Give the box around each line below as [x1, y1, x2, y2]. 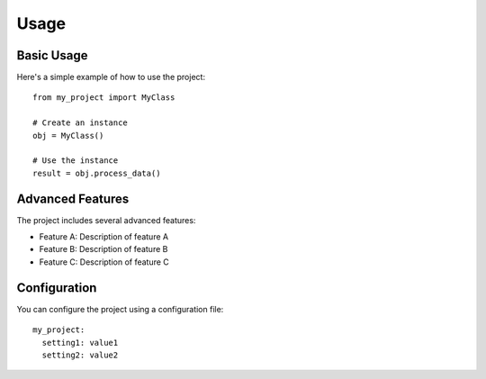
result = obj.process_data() [32, 167, 161, 178]
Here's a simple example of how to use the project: [16, 72, 206, 83]
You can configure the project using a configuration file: [16, 303, 224, 314]
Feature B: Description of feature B [39, 244, 168, 255]
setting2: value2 [41, 349, 119, 360]
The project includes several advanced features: [16, 214, 196, 225]
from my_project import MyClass [32, 93, 175, 103]
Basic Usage [16, 48, 88, 63]
